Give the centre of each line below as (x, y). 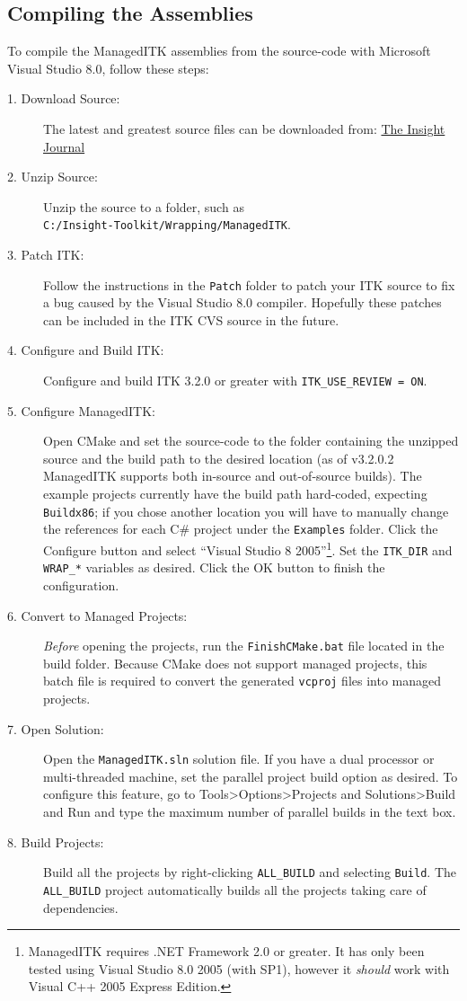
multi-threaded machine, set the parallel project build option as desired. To (251, 776)
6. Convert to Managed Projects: (97, 615)
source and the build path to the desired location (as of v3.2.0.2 (219, 458)
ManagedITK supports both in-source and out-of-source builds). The (233, 476)
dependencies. (81, 907)
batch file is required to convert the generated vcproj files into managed (242, 681)
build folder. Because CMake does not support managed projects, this (235, 663)
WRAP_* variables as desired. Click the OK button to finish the (214, 567)
